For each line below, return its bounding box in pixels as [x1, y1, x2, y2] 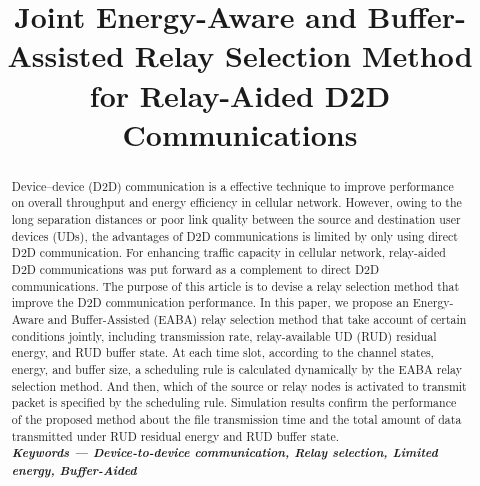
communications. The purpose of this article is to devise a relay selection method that [11, 277, 460, 294]
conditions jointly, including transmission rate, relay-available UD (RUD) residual [11, 327, 437, 344]
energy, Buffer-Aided [11, 460, 137, 479]
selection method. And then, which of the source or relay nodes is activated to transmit [11, 377, 467, 394]
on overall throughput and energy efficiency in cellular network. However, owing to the [11, 194, 462, 211]
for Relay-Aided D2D [89, 74, 391, 115]
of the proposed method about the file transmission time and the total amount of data [11, 410, 462, 427]
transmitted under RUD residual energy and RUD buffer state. [11, 427, 340, 444]
